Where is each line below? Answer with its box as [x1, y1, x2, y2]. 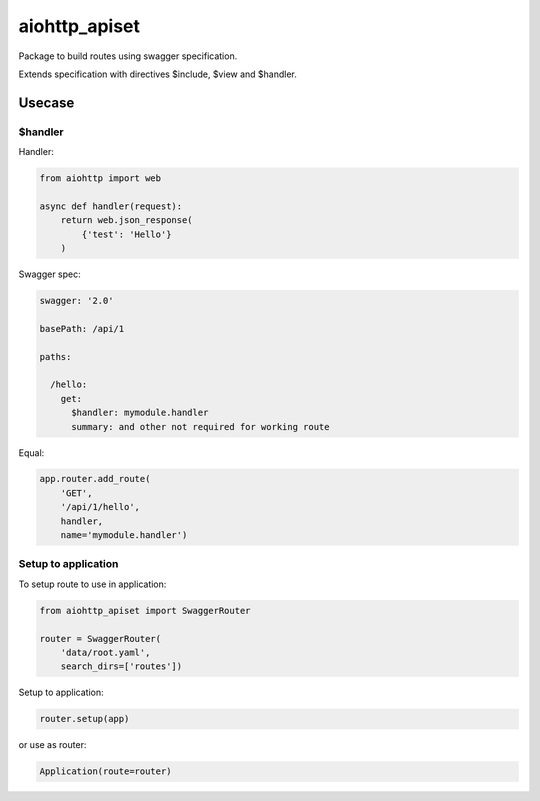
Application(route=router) [39, 766, 172, 777]
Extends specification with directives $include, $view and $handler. [18, 68, 297, 80]
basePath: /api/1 [39, 323, 125, 334]
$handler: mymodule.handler [71, 407, 209, 419]
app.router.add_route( [39, 473, 151, 485]
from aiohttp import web [39, 173, 162, 184]
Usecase [18, 94, 75, 111]
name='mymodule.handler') [60, 530, 188, 541]
